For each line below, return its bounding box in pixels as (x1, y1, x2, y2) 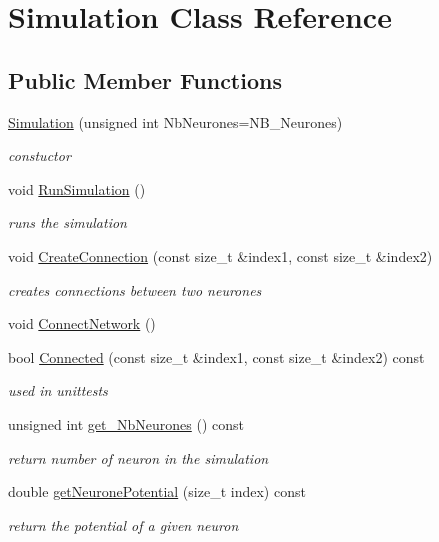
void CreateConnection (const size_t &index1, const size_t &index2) (8, 245, 433, 266)
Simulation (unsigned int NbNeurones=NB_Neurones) (8, 111, 343, 132)
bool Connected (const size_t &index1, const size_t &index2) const (8, 346, 425, 367)
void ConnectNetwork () (8, 313, 156, 334)
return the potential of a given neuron (8, 514, 239, 535)
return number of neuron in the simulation (8, 447, 269, 468)
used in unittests (8, 380, 108, 401)
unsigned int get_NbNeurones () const (8, 413, 244, 434)
